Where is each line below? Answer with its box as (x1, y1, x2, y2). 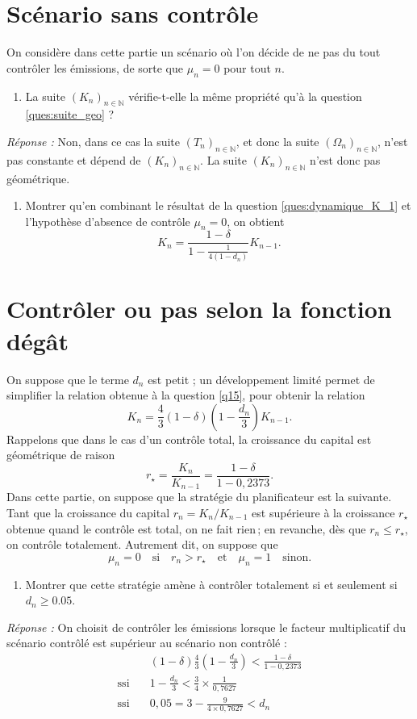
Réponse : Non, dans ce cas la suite (6, 132, 181, 149)
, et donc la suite (236, 132, 319, 149)
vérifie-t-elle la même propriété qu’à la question (128, 87, 362, 104)
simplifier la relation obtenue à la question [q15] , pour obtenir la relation (6, 387, 365, 403)
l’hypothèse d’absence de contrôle (25, 212, 190, 229)
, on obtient (227, 212, 285, 229)
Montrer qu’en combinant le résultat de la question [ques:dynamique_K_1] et (25, 197, 411, 214)
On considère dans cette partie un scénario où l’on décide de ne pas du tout (6, 44, 381, 61)
